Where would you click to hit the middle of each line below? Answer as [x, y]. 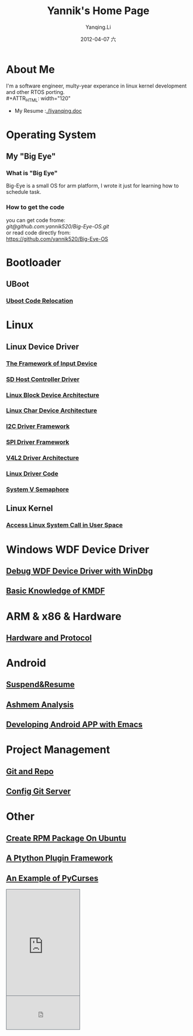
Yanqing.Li [98, 27]
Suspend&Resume [40, 684]
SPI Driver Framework [38, 442]
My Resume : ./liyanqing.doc [48, 111]
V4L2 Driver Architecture [43, 458]
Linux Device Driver [43, 347]
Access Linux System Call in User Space [64, 525]
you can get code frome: [36, 220]
